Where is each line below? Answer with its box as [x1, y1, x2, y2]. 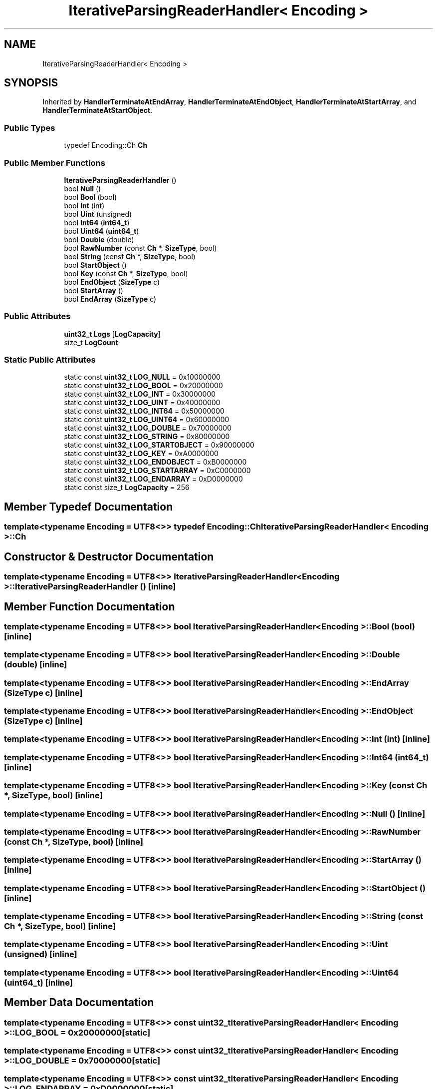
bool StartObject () [64, 260, 127, 269]
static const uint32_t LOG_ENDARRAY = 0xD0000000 [64, 475, 243, 484]
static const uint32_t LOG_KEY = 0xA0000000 [64, 449, 218, 458]
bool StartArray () [64, 286, 123, 295]
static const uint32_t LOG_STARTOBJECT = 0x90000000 [64, 441, 254, 450]
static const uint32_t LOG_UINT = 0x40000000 [64, 398, 220, 407]
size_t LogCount [64, 338, 118, 347]
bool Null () [64, 184, 101, 193]
